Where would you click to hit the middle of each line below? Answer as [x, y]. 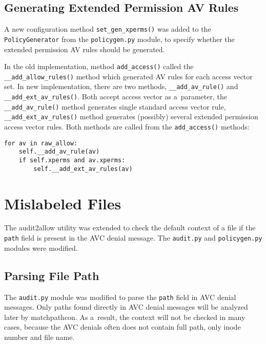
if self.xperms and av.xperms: [72, 160]
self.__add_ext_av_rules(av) [83, 169]
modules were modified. [41, 248]
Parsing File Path [52, 275]
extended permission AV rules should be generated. [85, 49]
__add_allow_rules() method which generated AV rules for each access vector [128, 76]
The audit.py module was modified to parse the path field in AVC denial [120, 297]
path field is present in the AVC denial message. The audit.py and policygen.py [133, 238]
